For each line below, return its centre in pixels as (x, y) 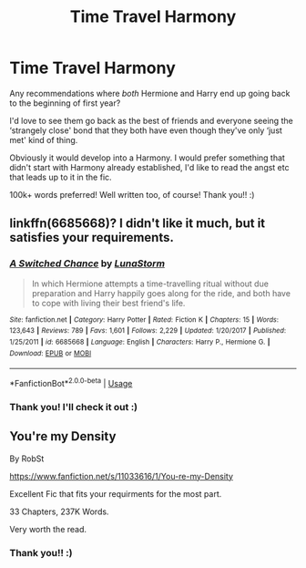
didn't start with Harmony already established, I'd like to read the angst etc (149, 167)
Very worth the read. (48, 529)
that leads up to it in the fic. (61, 177)
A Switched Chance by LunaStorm (87, 263)
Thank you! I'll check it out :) (74, 407)
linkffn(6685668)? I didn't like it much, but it (138, 224)
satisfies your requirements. (92, 238)
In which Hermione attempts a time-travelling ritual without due (150, 284)
